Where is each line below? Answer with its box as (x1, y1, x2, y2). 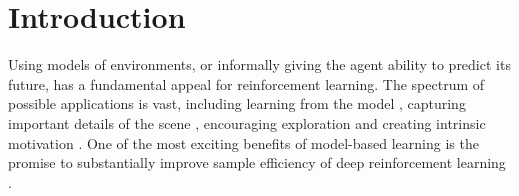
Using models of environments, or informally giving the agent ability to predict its (8, 54, 511, 75)
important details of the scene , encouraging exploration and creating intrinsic (8, 112, 486, 133)
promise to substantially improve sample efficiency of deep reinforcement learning (8, 152, 506, 173)
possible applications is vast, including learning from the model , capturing (8, 93, 466, 114)
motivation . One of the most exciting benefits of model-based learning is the (8, 132, 479, 153)
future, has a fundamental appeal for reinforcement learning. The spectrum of (8, 73, 485, 94)
